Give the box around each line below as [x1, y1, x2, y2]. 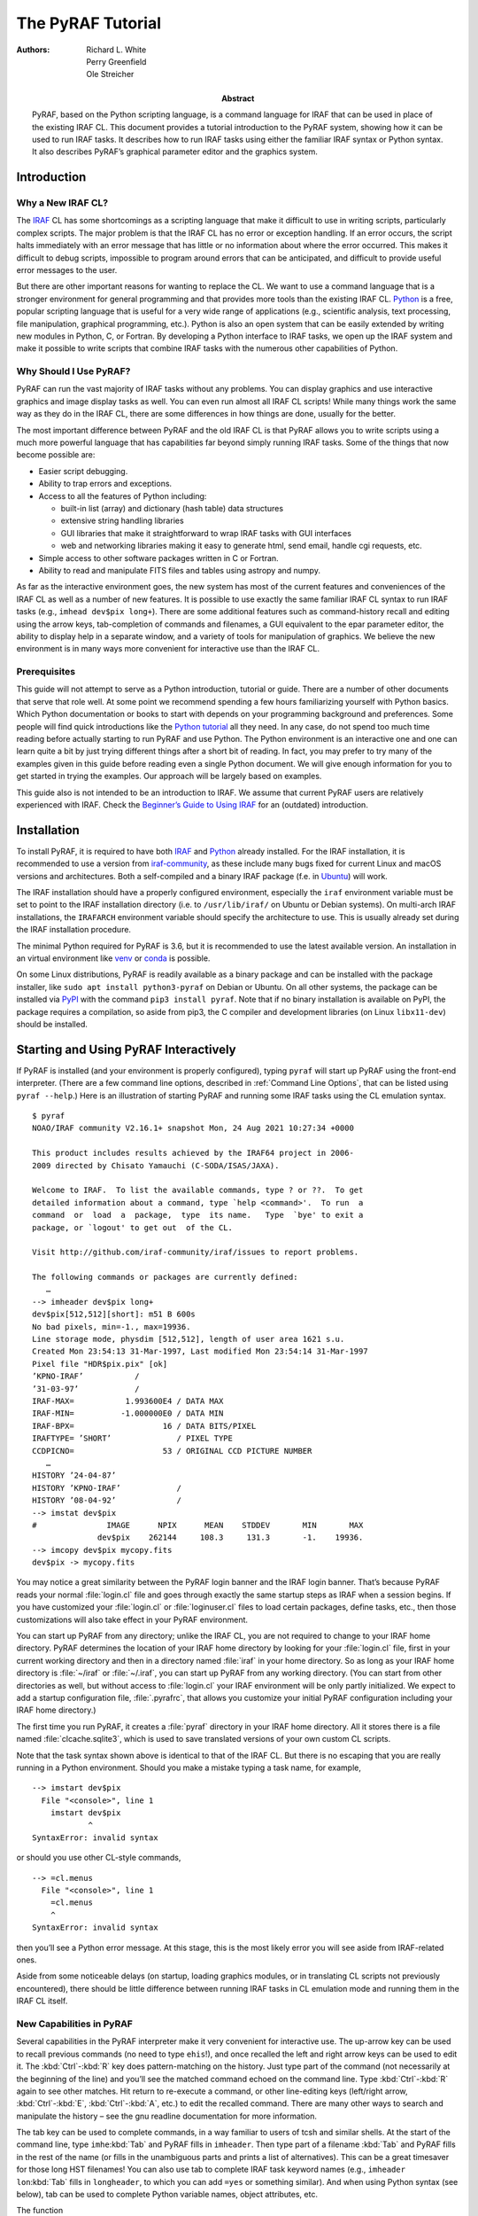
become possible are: [16, 449, 96, 460]
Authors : [16, 44, 50, 55]
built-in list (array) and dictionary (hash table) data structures [60, 503, 283, 513]
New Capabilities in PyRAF [16, 2017, 133, 2030]
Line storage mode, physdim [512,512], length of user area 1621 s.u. [32, 1334, 345, 1345]
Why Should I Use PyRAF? [16, 365, 131, 378]
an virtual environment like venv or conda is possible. [16, 953, 211, 964]
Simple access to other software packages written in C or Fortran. [38, 552, 279, 563]
